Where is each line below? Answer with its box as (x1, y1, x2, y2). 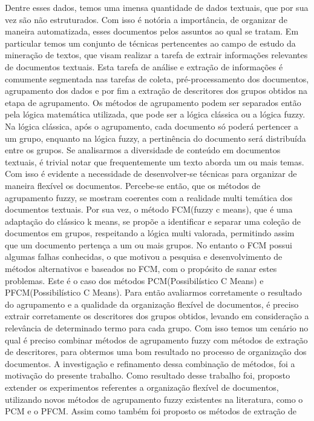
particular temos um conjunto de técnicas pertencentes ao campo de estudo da (5, 36, 296, 49)
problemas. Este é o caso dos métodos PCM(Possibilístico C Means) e (5, 274, 264, 287)
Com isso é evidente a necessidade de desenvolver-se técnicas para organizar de (5, 167, 297, 180)
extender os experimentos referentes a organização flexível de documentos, (5, 381, 279, 393)
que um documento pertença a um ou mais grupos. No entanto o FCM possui (5, 238, 293, 251)
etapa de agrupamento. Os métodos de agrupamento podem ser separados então (5, 96, 301, 108)
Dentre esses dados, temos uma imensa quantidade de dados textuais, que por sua (5, 1, 309, 13)
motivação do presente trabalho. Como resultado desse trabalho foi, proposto (5, 369, 290, 382)
